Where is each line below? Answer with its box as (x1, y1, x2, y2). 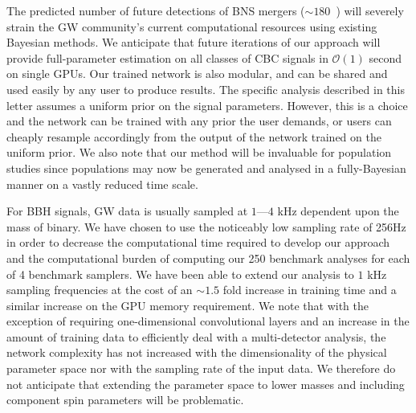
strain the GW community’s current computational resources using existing (6, 18, 377, 35)
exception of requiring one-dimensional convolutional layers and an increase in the (6, 313, 410, 329)
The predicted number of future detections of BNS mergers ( (6, 2, 305, 18)
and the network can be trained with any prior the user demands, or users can (6, 112, 392, 129)
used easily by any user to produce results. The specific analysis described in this (6, 80, 405, 97)
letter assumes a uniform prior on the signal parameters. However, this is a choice (6, 96, 408, 113)
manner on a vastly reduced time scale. (6, 175, 198, 192)
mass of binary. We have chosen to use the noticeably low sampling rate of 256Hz (6, 218, 406, 235)
